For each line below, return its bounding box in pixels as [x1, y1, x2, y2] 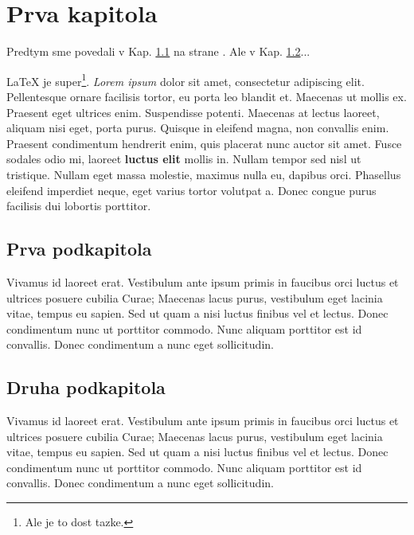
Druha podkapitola [6, 375, 166, 400]
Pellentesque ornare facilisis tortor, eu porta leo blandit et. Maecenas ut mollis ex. [6, 88, 407, 104]
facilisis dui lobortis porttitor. [6, 197, 151, 214]
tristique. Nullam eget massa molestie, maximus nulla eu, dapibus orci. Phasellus [6, 166, 401, 182]
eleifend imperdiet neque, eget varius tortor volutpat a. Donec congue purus [6, 182, 377, 198]
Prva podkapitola [6, 236, 152, 261]
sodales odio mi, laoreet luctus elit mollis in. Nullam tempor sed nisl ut [6, 150, 361, 167]
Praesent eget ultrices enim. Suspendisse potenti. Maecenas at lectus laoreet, [6, 103, 380, 120]
